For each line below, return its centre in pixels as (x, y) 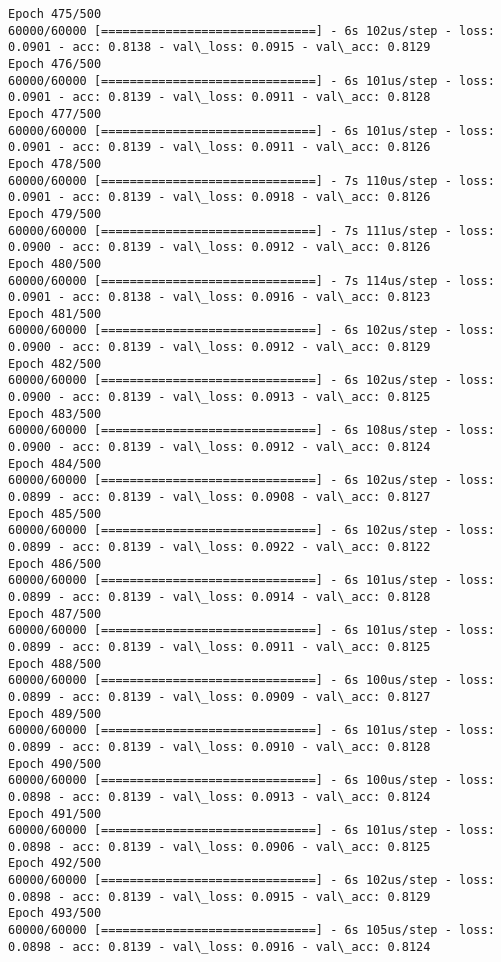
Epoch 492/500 (55, 863)
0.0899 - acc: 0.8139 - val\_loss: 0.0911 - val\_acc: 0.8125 (219, 646)
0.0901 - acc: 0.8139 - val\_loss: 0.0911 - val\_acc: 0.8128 (219, 97)
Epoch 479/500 (55, 213)
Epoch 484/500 (55, 463)
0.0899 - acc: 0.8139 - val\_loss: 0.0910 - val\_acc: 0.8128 (219, 746)
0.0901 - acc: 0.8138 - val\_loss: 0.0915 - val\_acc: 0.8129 (219, 47)
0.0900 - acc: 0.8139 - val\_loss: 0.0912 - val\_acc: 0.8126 (219, 247)
